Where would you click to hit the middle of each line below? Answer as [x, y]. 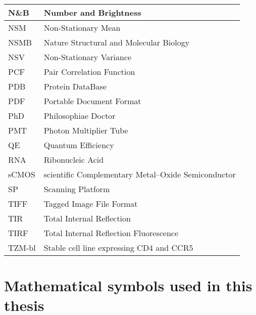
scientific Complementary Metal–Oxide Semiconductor [140, 174]
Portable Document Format [92, 101]
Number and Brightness [92, 12]
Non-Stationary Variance [88, 57]
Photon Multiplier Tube [86, 130]
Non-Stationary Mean [82, 28]
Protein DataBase [75, 86]
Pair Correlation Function [89, 72]
